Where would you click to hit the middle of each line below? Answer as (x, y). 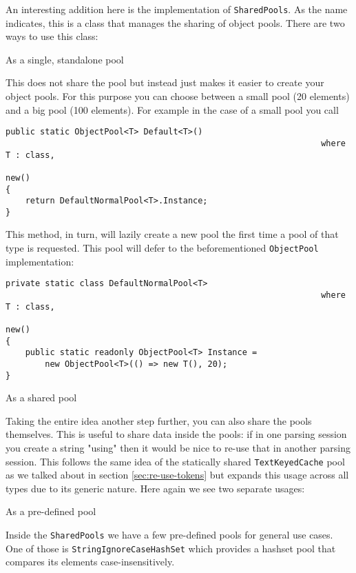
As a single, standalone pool (65, 59)
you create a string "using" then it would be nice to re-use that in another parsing (178, 448)
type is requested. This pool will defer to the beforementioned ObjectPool (162, 248)
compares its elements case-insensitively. (90, 562)
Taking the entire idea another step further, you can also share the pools (159, 420)
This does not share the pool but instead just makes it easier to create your (165, 82)
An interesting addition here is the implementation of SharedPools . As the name (177, 9)
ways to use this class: (52, 36)
